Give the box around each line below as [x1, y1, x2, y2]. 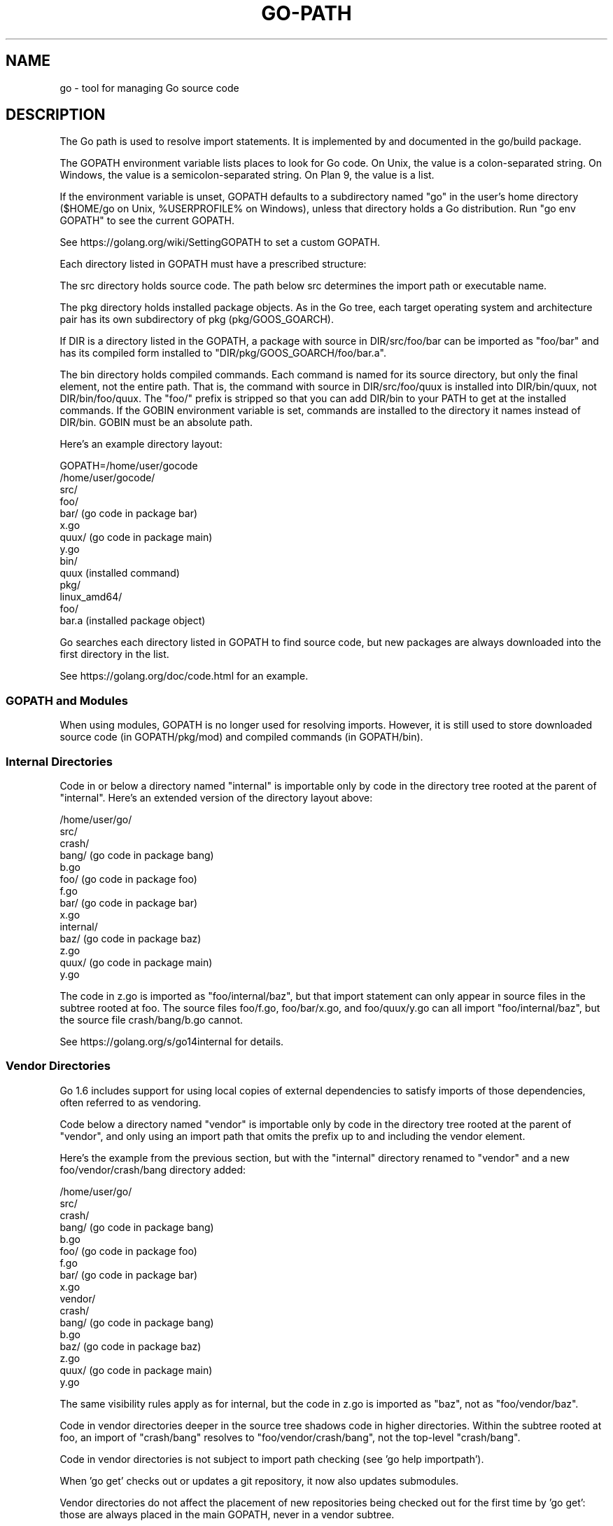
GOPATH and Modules [6, 693, 128, 708]
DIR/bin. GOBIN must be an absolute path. [59, 416, 253, 429]
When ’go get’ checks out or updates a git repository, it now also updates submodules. [59, 1474, 459, 1487]
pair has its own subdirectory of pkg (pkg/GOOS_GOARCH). [59, 313, 334, 326]
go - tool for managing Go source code [59, 81, 239, 94]
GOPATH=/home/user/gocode [59, 460, 198, 472]
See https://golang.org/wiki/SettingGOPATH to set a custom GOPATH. [59, 236, 381, 249]
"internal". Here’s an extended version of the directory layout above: [59, 791, 373, 804]
